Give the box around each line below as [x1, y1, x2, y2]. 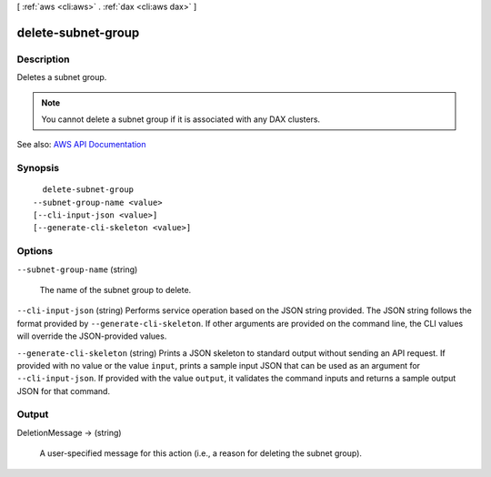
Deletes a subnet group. [16, 72, 107, 83]
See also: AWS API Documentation [16, 139, 146, 150]
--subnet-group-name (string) [16, 264, 138, 275]
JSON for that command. [16, 385, 111, 396]
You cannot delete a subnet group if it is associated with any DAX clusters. [41, 114, 321, 125]
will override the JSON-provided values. [16, 330, 167, 341]
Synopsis [16, 162, 59, 175]
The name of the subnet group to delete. [39, 284, 192, 295]
